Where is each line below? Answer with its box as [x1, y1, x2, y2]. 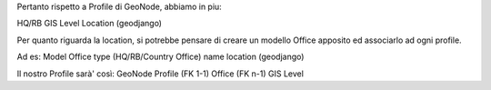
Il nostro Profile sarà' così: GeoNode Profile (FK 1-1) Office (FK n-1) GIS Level [16, 68, 305, 79]
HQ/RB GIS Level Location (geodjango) [16, 18, 163, 29]
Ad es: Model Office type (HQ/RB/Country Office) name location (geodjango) [16, 51, 305, 63]
